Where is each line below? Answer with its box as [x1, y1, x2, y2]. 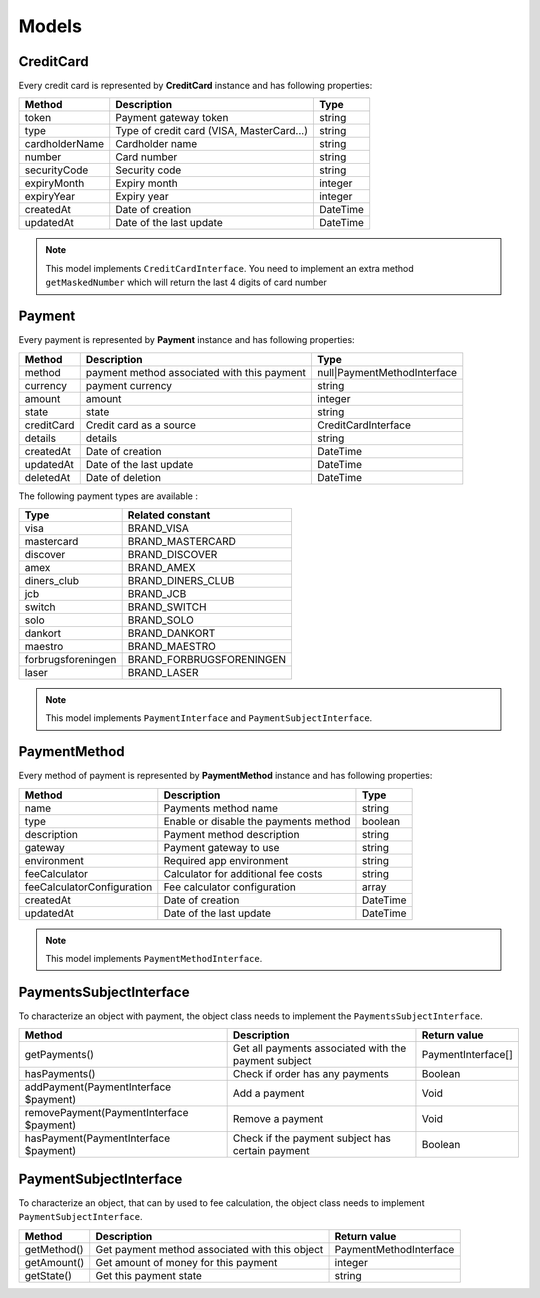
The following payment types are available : [18, 490, 199, 502]
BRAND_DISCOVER [127, 547, 218, 561]
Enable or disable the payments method [163, 814, 351, 828]
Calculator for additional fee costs [163, 866, 324, 880]
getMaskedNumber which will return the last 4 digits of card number [45, 276, 327, 289]
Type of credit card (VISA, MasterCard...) [115, 124, 309, 138]
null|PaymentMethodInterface [316, 365, 458, 379]
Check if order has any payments [232, 1067, 389, 1081]
